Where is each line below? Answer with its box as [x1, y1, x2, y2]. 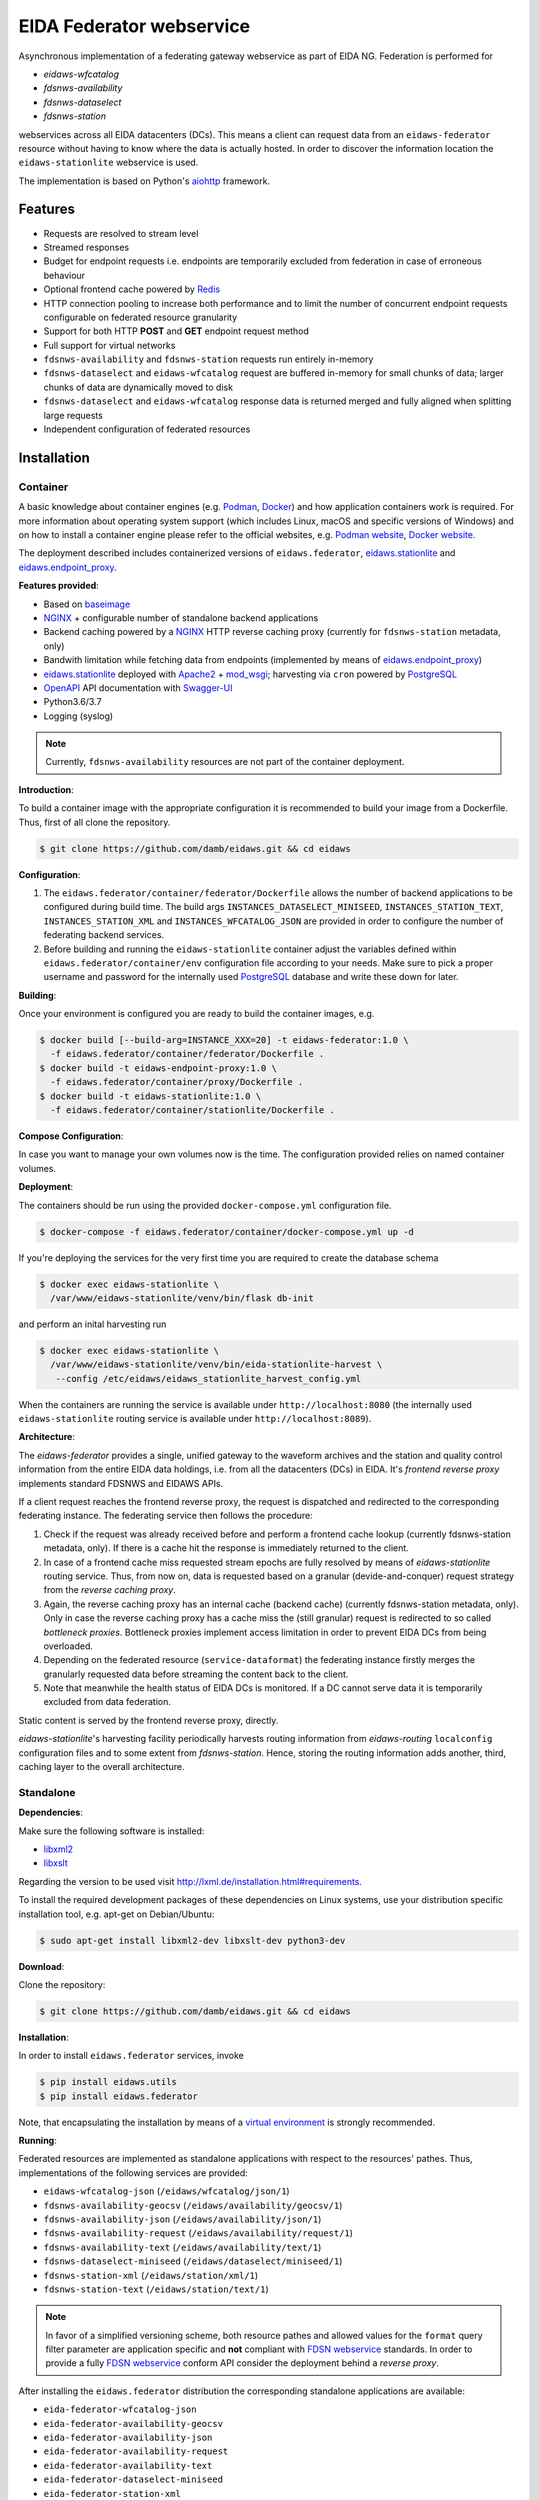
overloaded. [43, 1640, 94, 1652]
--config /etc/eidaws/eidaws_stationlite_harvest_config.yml [55, 1373, 362, 1384]
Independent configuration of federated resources [43, 423, 251, 435]
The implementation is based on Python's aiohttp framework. [18, 175, 270, 187]
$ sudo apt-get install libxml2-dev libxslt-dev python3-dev [39, 1935, 346, 1946]
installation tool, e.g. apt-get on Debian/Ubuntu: [18, 1908, 215, 1920]
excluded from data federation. [43, 1696, 172, 1708]
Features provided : [18, 580, 99, 592]
